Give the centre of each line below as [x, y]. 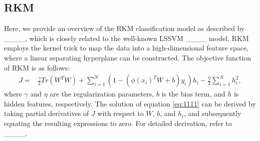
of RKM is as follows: [37, 67]
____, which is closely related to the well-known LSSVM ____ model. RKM [126, 38]
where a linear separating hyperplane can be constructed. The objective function [128, 57]
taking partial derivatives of [47, 113]
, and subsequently [213, 113]
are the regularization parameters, [102, 94]
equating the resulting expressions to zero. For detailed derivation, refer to [118, 123]
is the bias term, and [193, 94]
